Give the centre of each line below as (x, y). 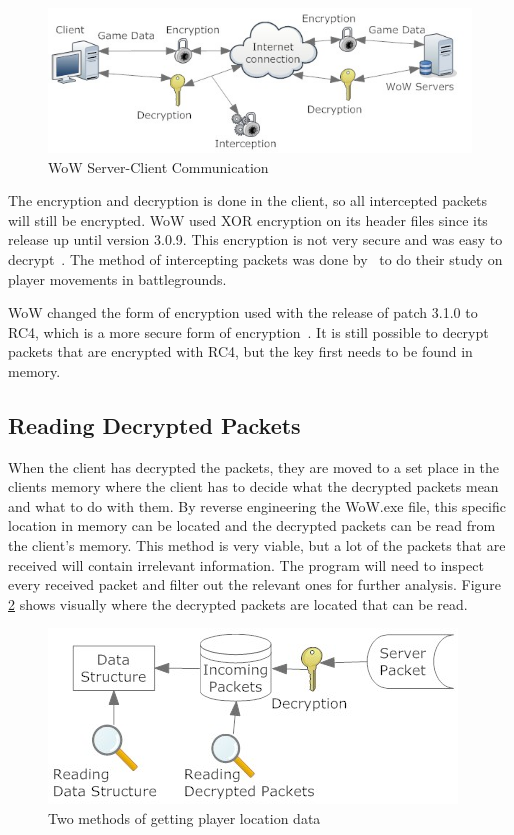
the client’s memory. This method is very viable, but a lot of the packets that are (257, 545)
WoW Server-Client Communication (158, 166)
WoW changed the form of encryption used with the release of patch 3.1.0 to (243, 312)
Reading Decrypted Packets (154, 424)
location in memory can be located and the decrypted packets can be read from (252, 525)
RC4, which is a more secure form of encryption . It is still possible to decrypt (248, 331)
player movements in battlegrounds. (117, 278)
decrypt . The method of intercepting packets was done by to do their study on (255, 258)
